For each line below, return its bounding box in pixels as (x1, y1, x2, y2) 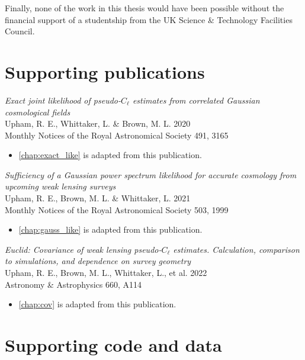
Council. (5, 25, 35, 37)
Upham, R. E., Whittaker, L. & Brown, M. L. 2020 (5, 117, 191, 130)
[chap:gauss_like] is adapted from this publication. (18, 223, 203, 236)
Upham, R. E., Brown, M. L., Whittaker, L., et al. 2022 (5, 266, 207, 279)
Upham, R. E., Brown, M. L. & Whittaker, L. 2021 (5, 192, 191, 204)
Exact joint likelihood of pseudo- (5, 94, 121, 106)
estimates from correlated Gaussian (132, 94, 260, 106)
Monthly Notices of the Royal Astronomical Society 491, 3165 (5, 128, 229, 141)
